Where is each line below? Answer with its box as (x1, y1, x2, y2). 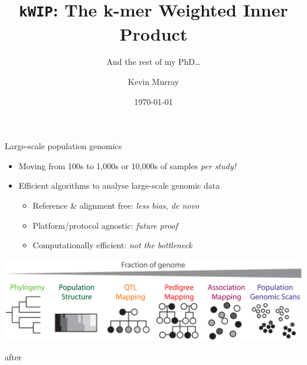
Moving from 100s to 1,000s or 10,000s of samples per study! (18, 159, 236, 172)
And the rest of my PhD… (106, 55, 201, 68)
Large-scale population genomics (5, 140, 122, 152)
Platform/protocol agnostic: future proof (32, 219, 178, 231)
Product (119, 21, 188, 45)
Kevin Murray (128, 75, 179, 88)
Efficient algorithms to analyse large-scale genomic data (18, 179, 220, 192)
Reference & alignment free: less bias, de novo (32, 199, 200, 211)
